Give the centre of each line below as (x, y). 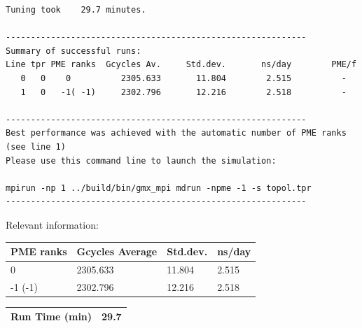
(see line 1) (36, 147)
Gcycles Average (117, 251)
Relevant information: (52, 224)
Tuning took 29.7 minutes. (76, 10)
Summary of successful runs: (74, 51)
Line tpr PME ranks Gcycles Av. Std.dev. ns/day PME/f (181, 65)
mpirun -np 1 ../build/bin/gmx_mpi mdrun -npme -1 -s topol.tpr (159, 188)
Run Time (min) (51, 316)
